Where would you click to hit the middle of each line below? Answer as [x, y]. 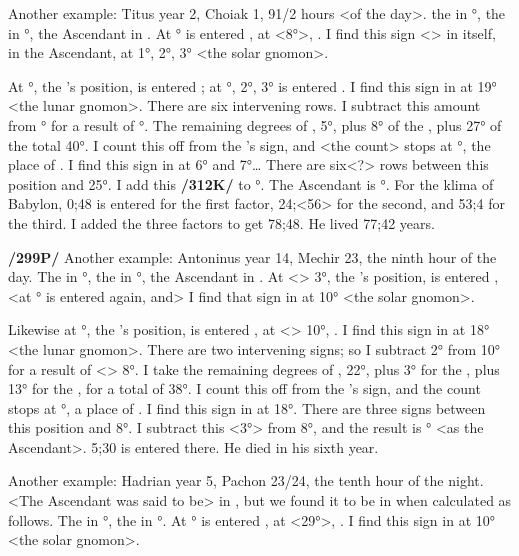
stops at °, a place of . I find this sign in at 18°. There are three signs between [247, 407]
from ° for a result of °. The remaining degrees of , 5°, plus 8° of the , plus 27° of [255, 124]
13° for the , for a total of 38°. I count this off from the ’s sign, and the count [244, 388]
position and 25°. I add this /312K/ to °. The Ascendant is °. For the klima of [251, 183]
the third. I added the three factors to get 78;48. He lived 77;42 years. [221, 222]
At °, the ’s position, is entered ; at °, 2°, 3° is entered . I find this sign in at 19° [252, 85]
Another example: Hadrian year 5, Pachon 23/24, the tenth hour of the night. [246, 480]
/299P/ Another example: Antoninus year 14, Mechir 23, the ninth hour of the [252, 256]
